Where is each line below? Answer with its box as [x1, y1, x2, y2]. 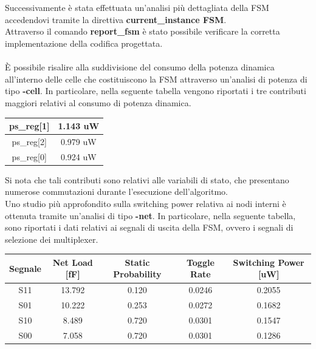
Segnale [9, 262, 41, 274]
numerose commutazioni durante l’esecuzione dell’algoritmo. [5, 185, 228, 198]
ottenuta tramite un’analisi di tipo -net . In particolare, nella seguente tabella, [5, 209, 296, 222]
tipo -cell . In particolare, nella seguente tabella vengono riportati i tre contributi [5, 84, 306, 97]
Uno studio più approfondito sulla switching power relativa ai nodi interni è [5, 197, 286, 209]
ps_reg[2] [12, 135, 47, 147]
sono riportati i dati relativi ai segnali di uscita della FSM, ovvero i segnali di [5, 221, 294, 234]
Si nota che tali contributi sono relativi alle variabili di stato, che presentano [5, 173, 289, 186]
